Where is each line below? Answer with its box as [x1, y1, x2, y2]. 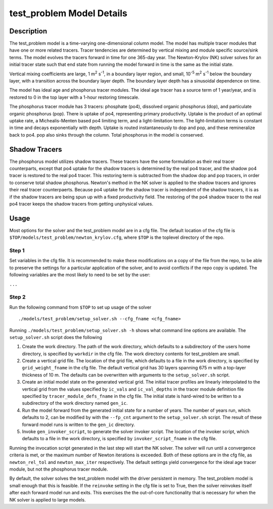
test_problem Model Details [9, 8, 127, 19]
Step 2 [9, 293, 26, 301]
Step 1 [9, 247, 25, 254]
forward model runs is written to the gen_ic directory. [22, 421, 135, 428]
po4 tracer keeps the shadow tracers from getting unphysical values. [9, 201, 154, 207]
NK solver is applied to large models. [9, 496, 86, 503]
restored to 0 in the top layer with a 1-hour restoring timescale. [9, 94, 140, 100]
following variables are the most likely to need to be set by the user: [9, 272, 151, 278]
